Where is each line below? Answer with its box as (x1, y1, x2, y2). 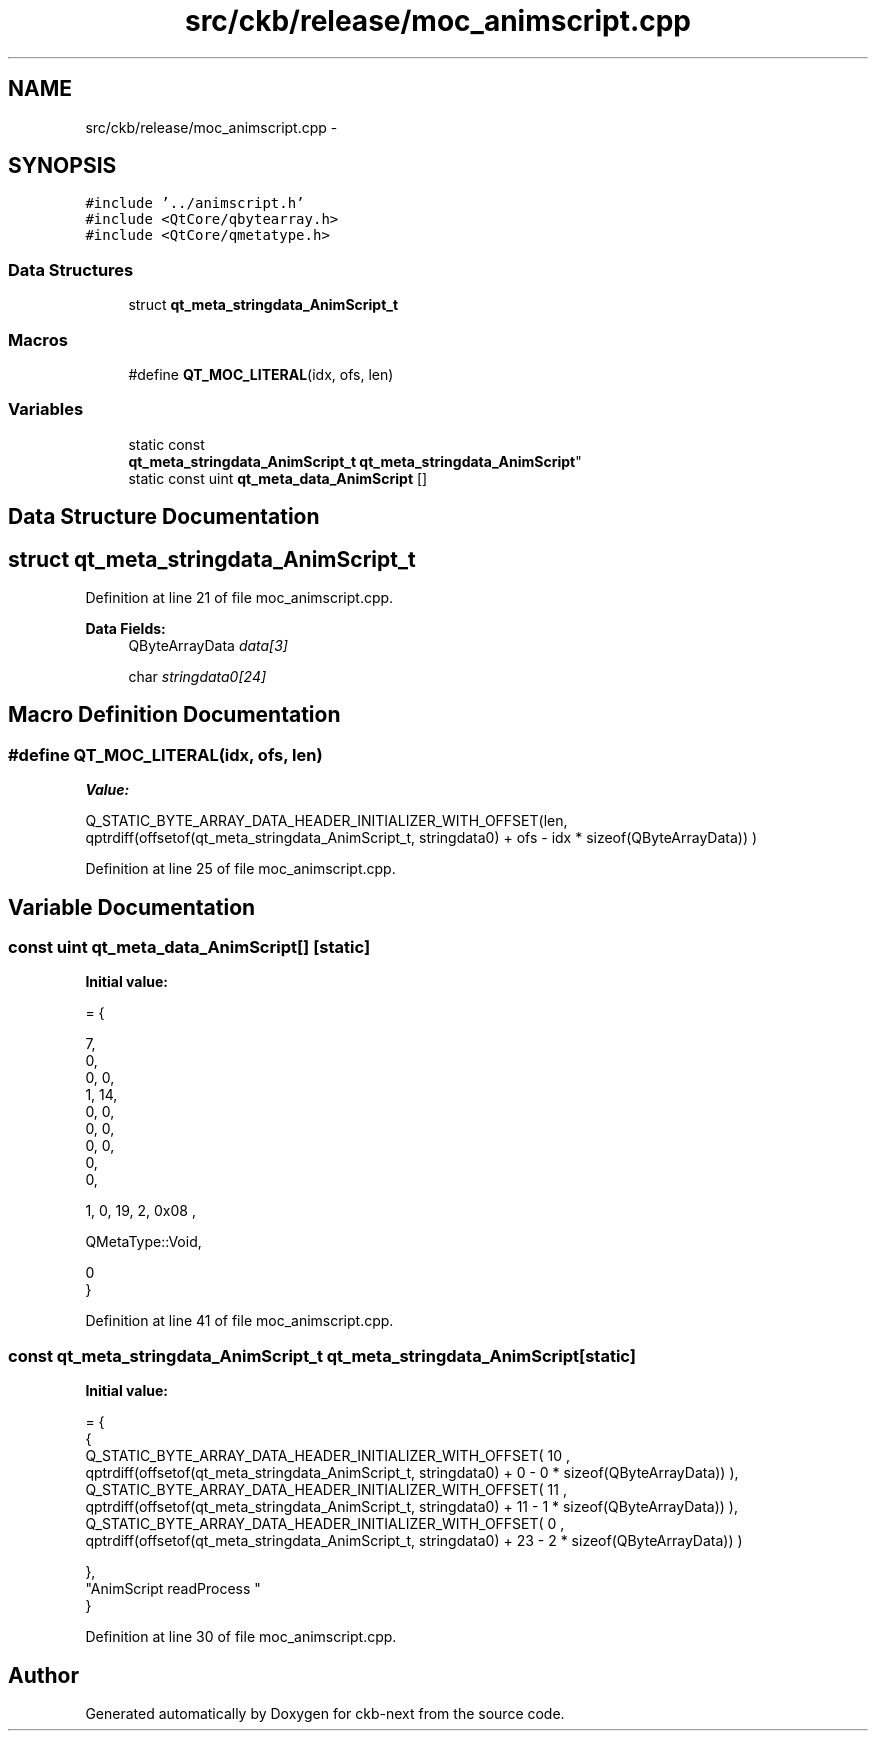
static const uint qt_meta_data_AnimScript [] (128, 469, 428, 487)
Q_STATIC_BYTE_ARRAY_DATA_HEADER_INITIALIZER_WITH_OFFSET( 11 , (85, 1481, 567, 1499)
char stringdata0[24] (128, 667, 267, 685)
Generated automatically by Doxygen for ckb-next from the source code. (85, 1704, 565, 1722)
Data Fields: (85, 619, 166, 637)
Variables (8, 399, 84, 420)
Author (8, 1662, 79, 1688)
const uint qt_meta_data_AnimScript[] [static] (8, 937, 371, 958)
